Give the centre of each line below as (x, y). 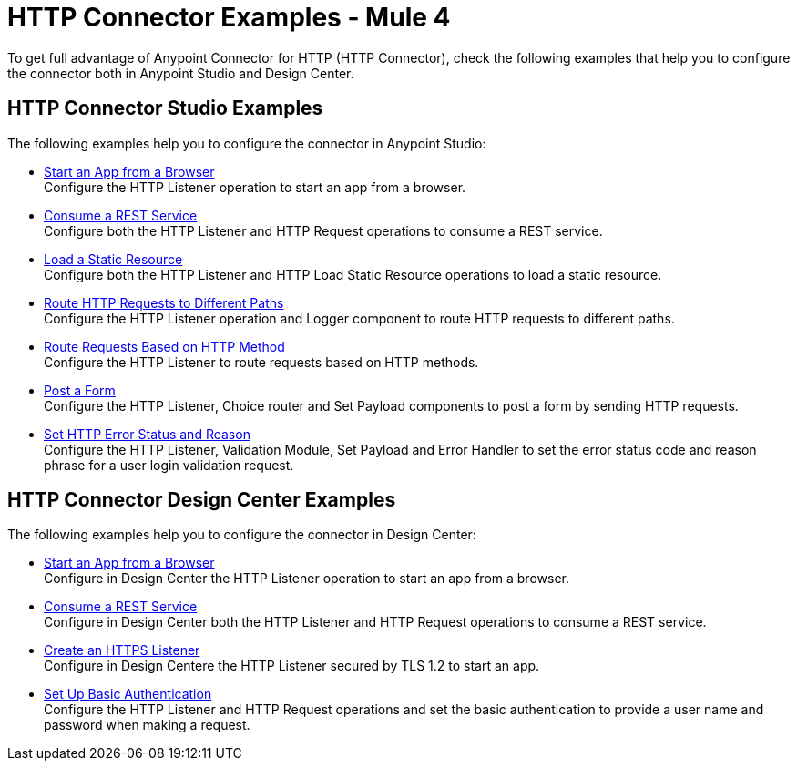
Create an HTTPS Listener (122, 650)
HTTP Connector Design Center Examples (202, 500)
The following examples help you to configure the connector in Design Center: (242, 535)
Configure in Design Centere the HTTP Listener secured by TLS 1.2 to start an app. (292, 666)
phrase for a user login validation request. (169, 465)
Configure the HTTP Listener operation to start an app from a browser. (255, 187)
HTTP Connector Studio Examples (165, 108)
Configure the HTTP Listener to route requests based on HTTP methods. (261, 362)
